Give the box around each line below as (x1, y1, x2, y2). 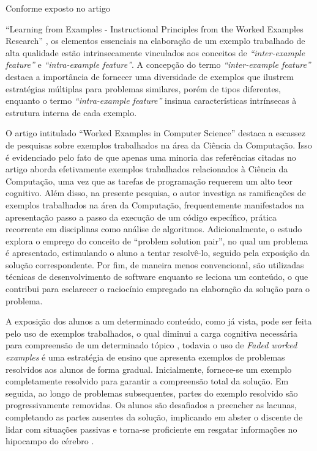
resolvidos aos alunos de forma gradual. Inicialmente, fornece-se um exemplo (6, 362, 292, 375)
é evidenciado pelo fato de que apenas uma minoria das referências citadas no (6, 150, 296, 163)
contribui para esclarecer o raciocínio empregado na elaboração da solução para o (6, 282, 310, 295)
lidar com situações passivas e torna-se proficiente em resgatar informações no (6, 422, 297, 435)
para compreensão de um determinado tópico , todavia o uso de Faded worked (6, 339, 297, 351)
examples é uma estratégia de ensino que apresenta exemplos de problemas (6, 351, 285, 364)
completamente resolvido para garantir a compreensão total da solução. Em (6, 375, 289, 387)
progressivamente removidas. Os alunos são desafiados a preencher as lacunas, (6, 398, 297, 411)
